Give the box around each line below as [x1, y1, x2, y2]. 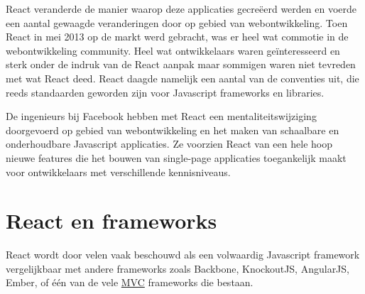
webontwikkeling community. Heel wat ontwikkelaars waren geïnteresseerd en [6, 43, 340, 58]
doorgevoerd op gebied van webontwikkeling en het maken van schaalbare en [6, 122, 339, 137]
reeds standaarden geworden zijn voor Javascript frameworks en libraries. [6, 85, 325, 99]
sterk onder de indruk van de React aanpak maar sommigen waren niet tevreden [6, 57, 356, 72]
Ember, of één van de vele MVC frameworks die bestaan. [6, 275, 254, 290]
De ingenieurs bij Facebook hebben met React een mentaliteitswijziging [6, 109, 317, 124]
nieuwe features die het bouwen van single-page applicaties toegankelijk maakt [6, 150, 347, 165]
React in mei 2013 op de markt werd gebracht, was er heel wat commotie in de [6, 29, 349, 44]
